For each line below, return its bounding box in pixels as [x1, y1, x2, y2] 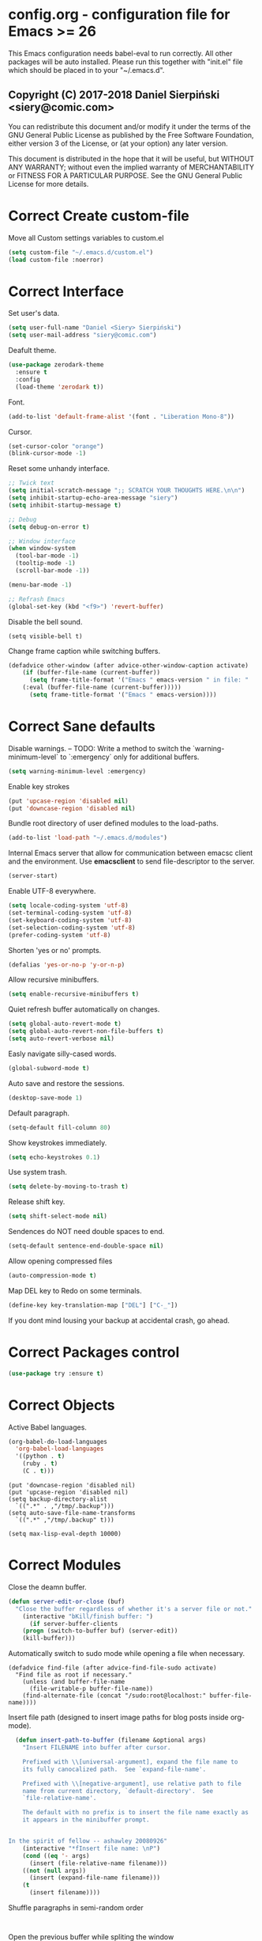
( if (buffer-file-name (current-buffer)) [22, 669, 160, 677]
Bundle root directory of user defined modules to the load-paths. [8, 819, 219, 828]
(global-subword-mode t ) [8, 1064, 90, 1072]
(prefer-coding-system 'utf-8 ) [8, 931, 111, 939]
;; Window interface [8, 537, 77, 545]
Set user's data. [8, 309, 60, 318]
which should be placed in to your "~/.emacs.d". [8, 65, 165, 74]
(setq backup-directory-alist [8, 1495, 108, 1503]
